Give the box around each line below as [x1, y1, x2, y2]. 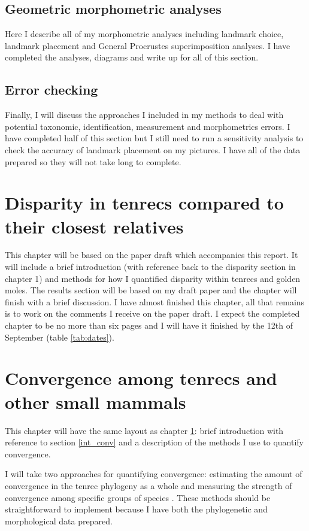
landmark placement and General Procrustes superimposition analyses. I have [5, 39, 290, 51]
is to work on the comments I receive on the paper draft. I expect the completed [5, 307, 300, 320]
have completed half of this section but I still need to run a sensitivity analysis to [5, 132, 304, 144]
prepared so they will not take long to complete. [5, 155, 181, 168]
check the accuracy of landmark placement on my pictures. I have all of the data [5, 143, 301, 156]
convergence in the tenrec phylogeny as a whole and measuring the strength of [5, 479, 292, 491]
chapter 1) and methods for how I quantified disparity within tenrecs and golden [5, 272, 301, 284]
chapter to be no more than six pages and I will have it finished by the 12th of [5, 319, 293, 332]
